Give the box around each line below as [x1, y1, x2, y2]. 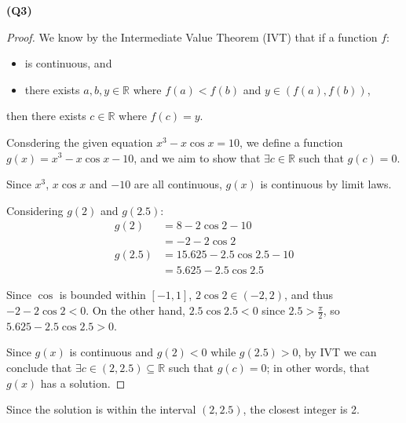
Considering [6, 202, 64, 218]
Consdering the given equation [6, 133, 153, 150]
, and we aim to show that [134, 149, 261, 166]
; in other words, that [266, 359, 370, 376]
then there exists [6, 108, 86, 124]
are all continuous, [134, 176, 222, 192]
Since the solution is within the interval [6, 401, 196, 418]
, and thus [284, 286, 334, 303]
